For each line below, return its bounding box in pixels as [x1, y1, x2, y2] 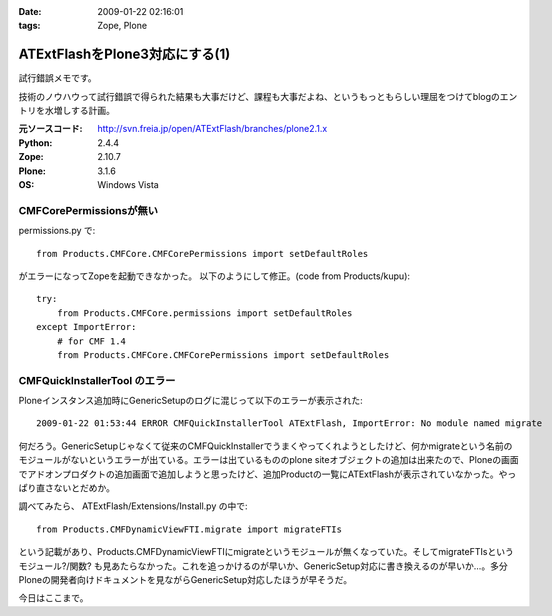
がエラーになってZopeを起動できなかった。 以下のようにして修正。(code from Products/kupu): [18, 270, 410, 282]
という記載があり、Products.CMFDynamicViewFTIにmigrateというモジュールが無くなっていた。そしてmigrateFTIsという [18, 546, 514, 558]
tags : [18, 20, 41, 32]
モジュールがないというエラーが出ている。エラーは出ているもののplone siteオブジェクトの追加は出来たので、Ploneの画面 [18, 454, 519, 466]
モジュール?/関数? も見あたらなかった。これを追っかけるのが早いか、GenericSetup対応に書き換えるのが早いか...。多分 [18, 560, 509, 572]
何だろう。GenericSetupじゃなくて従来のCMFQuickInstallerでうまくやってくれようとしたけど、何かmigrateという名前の [18, 440, 513, 452]
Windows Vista [97, 179, 159, 191]
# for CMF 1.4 [56, 335, 127, 347]
